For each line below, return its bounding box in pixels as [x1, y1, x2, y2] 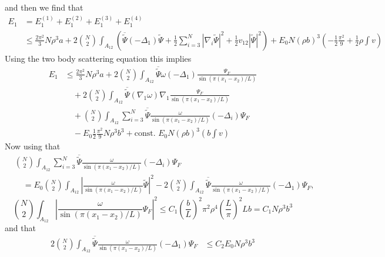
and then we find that [5, 1, 83, 13]
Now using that [5, 140, 61, 152]
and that [5, 221, 36, 233]
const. [134, 129, 156, 138]
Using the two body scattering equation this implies [5, 52, 192, 64]
